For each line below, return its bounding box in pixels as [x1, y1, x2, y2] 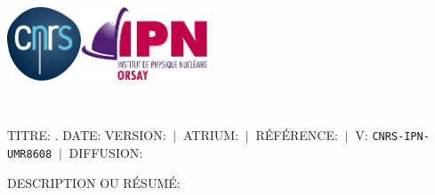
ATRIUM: [183, 126, 239, 144]
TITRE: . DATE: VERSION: [7, 126, 166, 144]
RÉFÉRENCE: [255, 126, 338, 144]
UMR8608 [7, 147, 52, 160]
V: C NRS [355, 126, 399, 144]
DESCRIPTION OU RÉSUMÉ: [7, 173, 181, 191]
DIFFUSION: [68, 143, 143, 161]
